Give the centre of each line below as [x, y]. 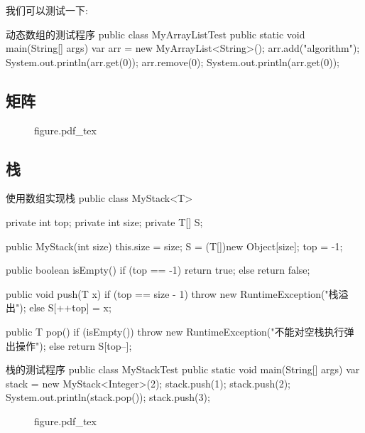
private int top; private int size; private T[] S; [104, 221]
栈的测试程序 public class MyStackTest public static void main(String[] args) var [183, 369]
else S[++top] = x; [70, 308]
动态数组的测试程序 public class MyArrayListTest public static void [156, 34]
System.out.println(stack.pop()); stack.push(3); [108, 397]
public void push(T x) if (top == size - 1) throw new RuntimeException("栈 [172, 293]
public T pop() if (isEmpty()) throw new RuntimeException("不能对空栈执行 [175, 331]
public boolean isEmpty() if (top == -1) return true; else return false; [158, 270]
